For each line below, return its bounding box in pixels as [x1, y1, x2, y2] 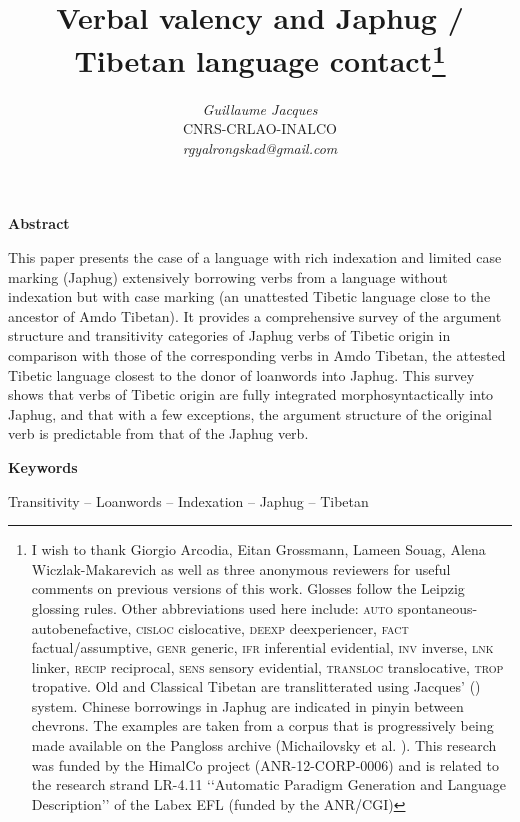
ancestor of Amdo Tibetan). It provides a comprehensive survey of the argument [8, 305, 502, 326]
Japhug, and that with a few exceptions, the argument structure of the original [8, 403, 492, 424]
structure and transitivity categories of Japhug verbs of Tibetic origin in [8, 325, 451, 346]
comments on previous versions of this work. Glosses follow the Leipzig [31, 578, 465, 599]
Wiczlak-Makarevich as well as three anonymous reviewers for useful [31, 558, 451, 579]
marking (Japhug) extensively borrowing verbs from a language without [8, 266, 448, 287]
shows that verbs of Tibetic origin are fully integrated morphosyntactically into [8, 384, 494, 405]
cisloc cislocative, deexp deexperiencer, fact [136, 617, 409, 638]
